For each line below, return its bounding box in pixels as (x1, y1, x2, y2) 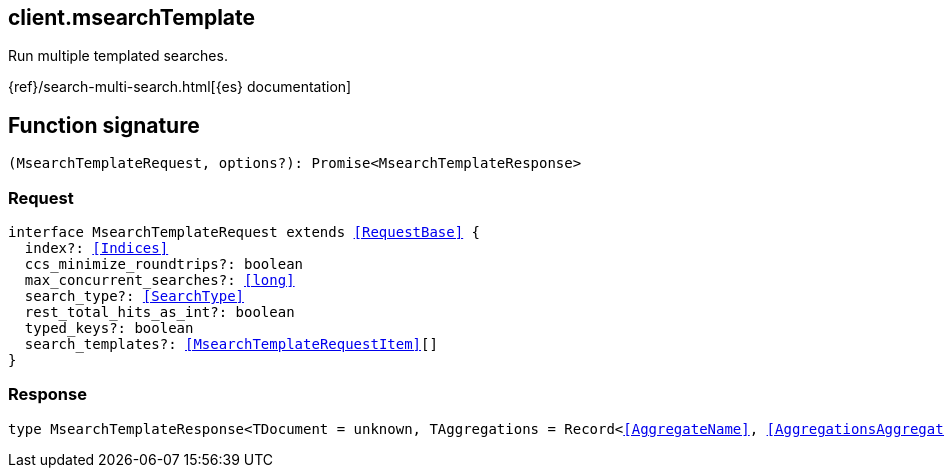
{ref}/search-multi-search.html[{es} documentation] (8, 78, 352, 96)
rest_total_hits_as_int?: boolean (24, 304, 295, 321)
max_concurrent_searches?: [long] (24, 272, 295, 289)
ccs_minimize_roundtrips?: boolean (24, 256, 304, 273)
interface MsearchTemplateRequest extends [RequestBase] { (8, 224, 481, 241)
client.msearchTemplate (8, 5, 256, 30)
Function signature (8, 112, 200, 138)
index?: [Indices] (24, 240, 169, 257)
